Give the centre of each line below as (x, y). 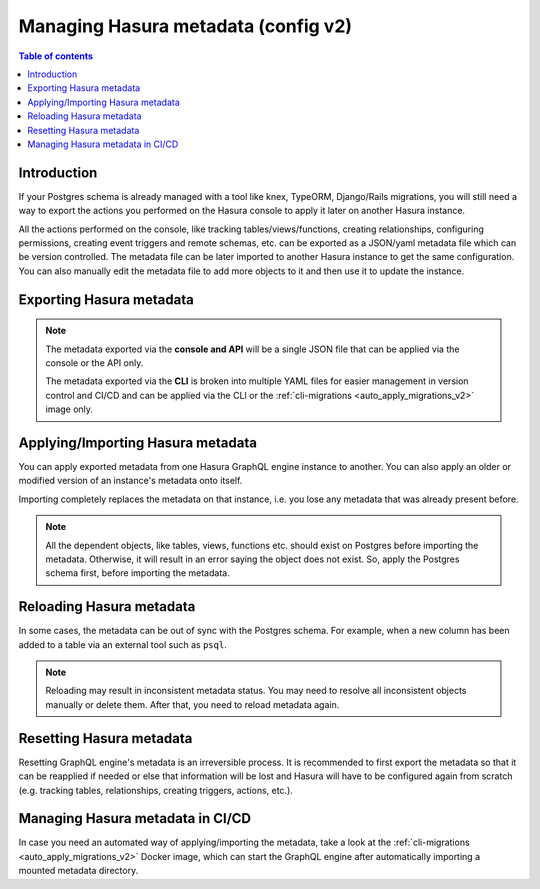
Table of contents (56, 56)
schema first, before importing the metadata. (137, 573)
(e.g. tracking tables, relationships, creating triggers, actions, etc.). (156, 790)
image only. (69, 409)
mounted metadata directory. (78, 871)
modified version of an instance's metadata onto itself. (130, 481)
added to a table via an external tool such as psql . (122, 644)
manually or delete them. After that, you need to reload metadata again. (192, 704)
